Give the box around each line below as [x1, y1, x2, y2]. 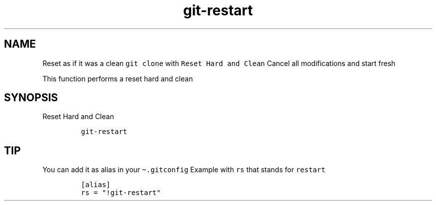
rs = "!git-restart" [81, 189, 161, 197]
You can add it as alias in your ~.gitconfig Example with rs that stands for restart [42, 165, 326, 174]
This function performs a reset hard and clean [42, 74, 193, 83]
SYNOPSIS [4, 91, 58, 104]
